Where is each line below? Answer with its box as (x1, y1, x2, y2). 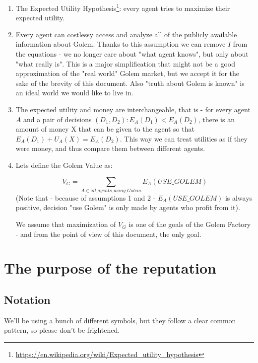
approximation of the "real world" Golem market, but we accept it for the (15, 68, 239, 78)
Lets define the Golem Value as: (15, 159, 113, 170)
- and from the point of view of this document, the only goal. (15, 228, 201, 239)
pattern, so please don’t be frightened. (4, 325, 120, 335)
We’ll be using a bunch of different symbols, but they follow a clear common (4, 315, 236, 325)
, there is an (198, 114, 235, 124)
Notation (4, 292, 51, 307)
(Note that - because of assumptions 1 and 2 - (15, 192, 156, 203)
